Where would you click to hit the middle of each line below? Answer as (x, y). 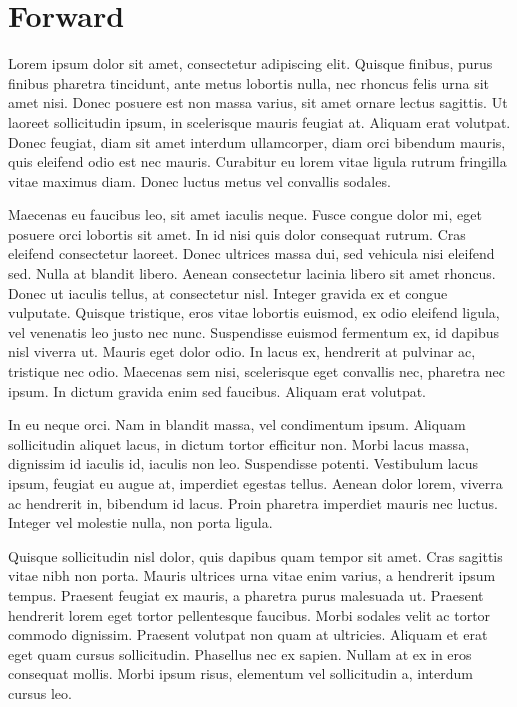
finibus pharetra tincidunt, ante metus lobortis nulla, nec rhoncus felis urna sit (248, 82)
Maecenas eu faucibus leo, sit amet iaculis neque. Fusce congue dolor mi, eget (245, 214)
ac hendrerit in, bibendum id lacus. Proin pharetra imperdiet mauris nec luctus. (253, 502)
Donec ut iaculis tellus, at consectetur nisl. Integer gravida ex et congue (228, 292)
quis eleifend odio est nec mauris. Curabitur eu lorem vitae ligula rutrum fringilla (257, 161)
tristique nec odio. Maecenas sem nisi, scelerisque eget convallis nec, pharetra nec (256, 371)
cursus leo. (40, 692)
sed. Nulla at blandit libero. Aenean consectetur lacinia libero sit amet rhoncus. (252, 273)
